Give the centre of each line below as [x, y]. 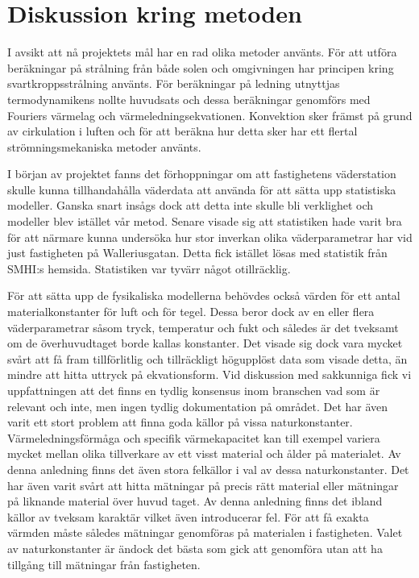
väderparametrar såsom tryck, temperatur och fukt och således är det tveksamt [203, 327]
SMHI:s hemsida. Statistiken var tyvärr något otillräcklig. [149, 268]
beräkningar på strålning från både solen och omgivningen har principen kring [201, 67]
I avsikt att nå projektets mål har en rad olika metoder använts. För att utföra [202, 52]
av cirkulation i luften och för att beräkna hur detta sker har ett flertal [183, 131]
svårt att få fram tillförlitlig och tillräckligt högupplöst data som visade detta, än [207, 358]
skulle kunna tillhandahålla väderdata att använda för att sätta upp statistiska [202, 189]
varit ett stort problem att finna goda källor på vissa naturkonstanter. [180, 422]
